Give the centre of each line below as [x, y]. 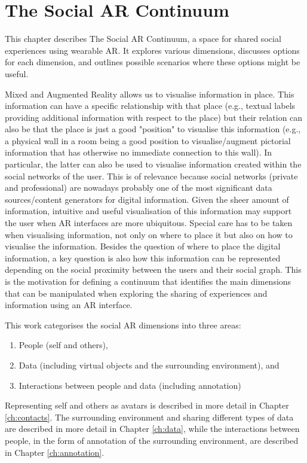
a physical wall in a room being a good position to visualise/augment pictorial [148, 140]
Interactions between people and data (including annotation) [130, 385]
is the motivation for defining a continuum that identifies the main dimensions [148, 281]
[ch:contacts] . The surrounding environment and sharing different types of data [149, 417]
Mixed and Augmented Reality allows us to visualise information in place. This [150, 94]
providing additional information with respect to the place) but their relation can [154, 117]
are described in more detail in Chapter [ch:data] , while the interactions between [152, 429]
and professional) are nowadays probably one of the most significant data [139, 188]
